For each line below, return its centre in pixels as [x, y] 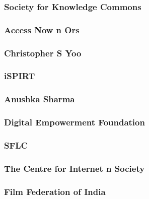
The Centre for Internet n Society [74, 168]
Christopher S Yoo [43, 53]
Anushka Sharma [40, 99]
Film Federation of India [55, 191]
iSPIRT [20, 76]
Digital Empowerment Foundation [74, 122]
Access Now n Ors [42, 29]
